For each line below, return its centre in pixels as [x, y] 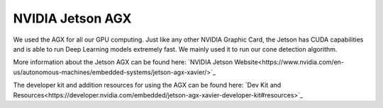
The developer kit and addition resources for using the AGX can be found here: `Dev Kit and [147, 85]
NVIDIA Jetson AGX [72, 18]
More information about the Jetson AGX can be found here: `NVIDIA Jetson [123, 62]
